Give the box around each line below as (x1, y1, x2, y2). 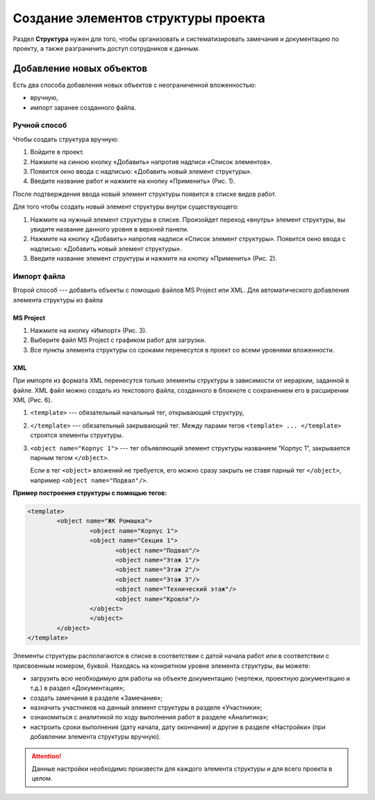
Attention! (31, 751, 62, 760)
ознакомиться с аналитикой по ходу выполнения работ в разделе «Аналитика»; (30, 713, 269, 721)
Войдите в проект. (30, 148, 85, 156)
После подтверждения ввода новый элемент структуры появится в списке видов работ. (12, 190, 277, 198)
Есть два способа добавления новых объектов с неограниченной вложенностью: (12, 81, 257, 89)
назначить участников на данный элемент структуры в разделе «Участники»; (30, 703, 262, 712)
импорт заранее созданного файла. (30, 103, 137, 111)
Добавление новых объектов (12, 63, 147, 74)
